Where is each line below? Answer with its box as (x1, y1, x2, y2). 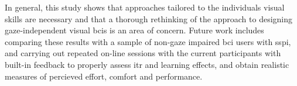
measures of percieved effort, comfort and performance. (5, 70, 203, 82)
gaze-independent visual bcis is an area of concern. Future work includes (5, 24, 264, 36)
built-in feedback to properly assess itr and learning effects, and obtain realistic (5, 58, 289, 70)
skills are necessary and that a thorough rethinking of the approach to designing (5, 12, 293, 25)
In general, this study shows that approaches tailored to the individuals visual (5, 1, 285, 13)
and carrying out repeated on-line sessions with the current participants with (5, 47, 281, 59)
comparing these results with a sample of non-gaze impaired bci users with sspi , (5, 35, 291, 47)
